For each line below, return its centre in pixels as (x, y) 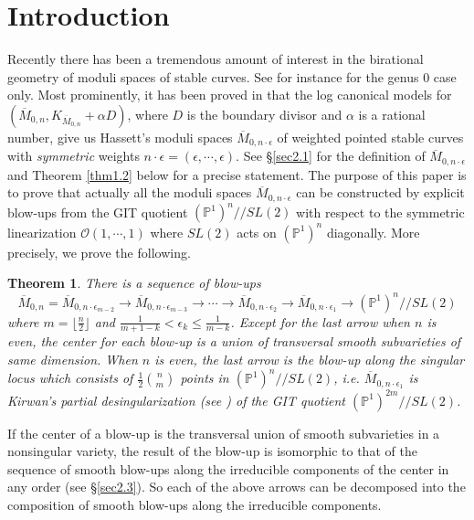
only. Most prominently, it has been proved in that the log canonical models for (230, 95)
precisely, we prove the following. (99, 252)
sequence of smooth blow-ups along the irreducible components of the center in (228, 468)
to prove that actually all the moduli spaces (130, 192)
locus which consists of (70, 378)
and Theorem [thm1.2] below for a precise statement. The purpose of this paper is (237, 174)
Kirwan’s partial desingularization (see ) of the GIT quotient (177, 400)
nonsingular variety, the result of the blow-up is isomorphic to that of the (212, 451)
